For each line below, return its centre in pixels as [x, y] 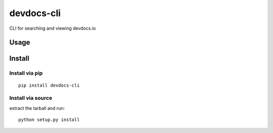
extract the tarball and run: [37, 108]
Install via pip [26, 73]
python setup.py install [49, 120]
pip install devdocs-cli [49, 85]
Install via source [31, 98]
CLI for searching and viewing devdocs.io [53, 28]
